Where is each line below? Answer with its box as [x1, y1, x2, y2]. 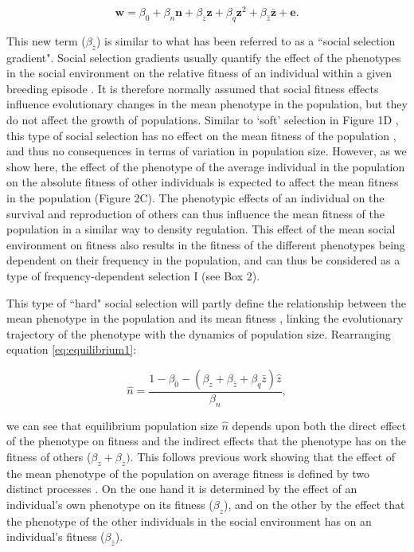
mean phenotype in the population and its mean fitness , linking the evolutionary [6, 310, 404, 327]
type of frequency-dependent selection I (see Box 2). [6, 267, 260, 284]
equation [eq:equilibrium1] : [6, 341, 137, 358]
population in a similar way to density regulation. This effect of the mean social [6, 221, 396, 237]
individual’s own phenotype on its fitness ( [6, 495, 213, 512]
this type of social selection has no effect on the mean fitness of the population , [6, 127, 396, 143]
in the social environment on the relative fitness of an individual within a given [6, 65, 393, 81]
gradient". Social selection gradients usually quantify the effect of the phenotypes [6, 49, 401, 65]
